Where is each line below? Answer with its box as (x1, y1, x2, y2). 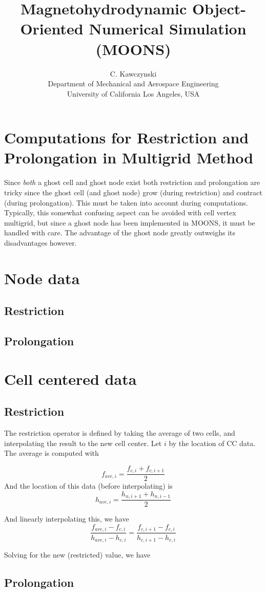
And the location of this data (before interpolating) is (4, 480, 173, 491)
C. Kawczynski (110, 68, 157, 79)
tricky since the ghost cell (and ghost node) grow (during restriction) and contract (4, 187, 262, 197)
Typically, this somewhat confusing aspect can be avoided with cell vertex (4, 207, 236, 218)
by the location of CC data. (169, 437, 256, 448)
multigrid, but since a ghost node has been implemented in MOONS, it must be (4, 217, 255, 228)
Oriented (20, 18, 84, 39)
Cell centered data (4, 368, 137, 389)
